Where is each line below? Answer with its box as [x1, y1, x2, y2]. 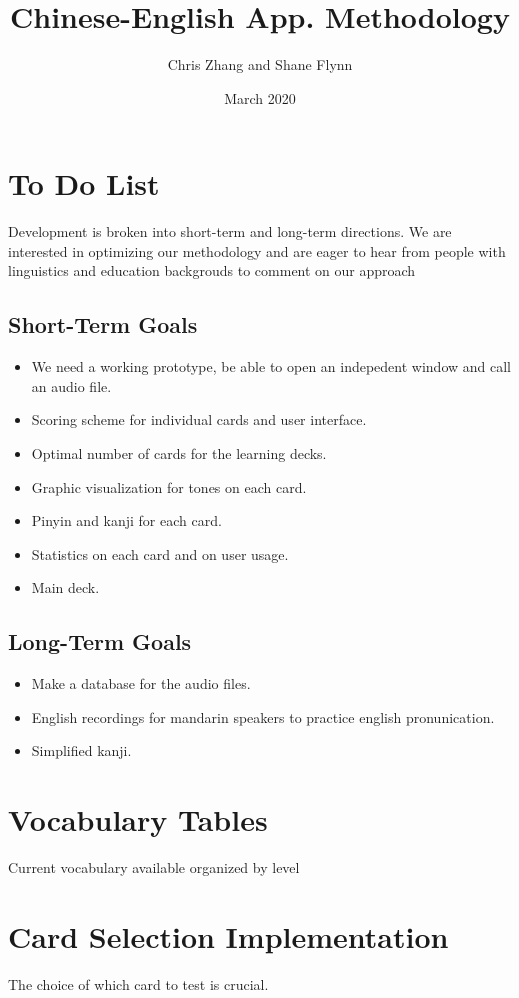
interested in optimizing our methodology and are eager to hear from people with [8, 240, 506, 261]
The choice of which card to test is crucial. [8, 973, 269, 994]
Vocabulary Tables [8, 799, 268, 840]
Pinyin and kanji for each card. [31, 510, 222, 531]
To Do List [8, 163, 160, 204]
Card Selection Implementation [8, 915, 449, 956]
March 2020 [224, 87, 296, 108]
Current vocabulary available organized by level [8, 857, 300, 878]
